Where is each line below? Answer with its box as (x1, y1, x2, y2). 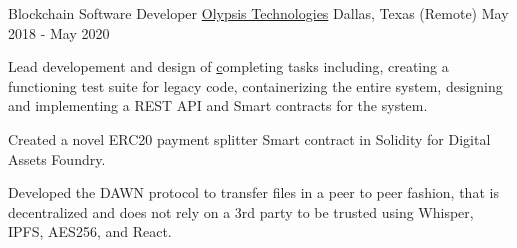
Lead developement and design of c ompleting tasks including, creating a (8, 56, 449, 77)
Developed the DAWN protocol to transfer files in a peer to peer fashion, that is (8, 182, 499, 203)
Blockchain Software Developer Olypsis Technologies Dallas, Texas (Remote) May (8, 3, 509, 23)
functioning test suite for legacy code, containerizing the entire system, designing (8, 75, 503, 96)
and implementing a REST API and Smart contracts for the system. (8, 95, 428, 116)
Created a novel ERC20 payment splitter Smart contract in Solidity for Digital (8, 128, 491, 149)
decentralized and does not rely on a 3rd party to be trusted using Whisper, (8, 201, 474, 222)
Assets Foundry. (8, 148, 106, 169)
